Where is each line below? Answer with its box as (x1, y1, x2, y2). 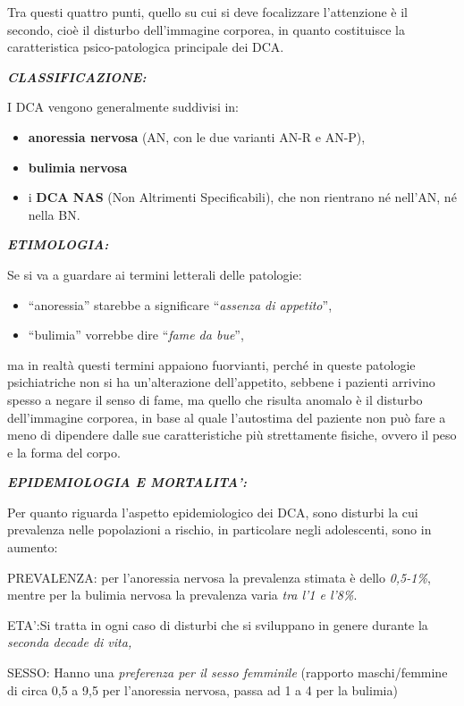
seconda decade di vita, (7, 633, 132, 651)
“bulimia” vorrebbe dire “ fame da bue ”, (28, 325, 244, 344)
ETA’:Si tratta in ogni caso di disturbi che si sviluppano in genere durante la (7, 615, 428, 634)
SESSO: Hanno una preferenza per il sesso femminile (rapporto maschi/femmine (7, 663, 448, 682)
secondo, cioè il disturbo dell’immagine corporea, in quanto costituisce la (7, 20, 405, 38)
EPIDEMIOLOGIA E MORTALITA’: (7, 473, 248, 492)
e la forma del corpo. (7, 442, 121, 461)
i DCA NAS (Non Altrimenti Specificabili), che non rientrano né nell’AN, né (28, 188, 457, 206)
